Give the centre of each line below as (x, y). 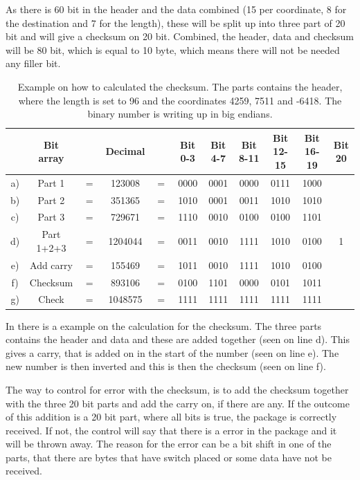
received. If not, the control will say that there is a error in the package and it (171, 430)
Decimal (125, 151)
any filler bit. (33, 63)
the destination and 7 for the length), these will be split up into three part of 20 (175, 22)
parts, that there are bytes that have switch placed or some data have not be (169, 457)
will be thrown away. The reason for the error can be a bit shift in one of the (169, 444)
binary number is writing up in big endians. (180, 114)
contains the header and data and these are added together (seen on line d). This (178, 339)
